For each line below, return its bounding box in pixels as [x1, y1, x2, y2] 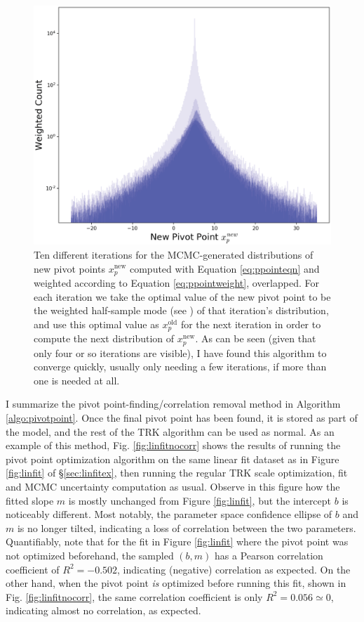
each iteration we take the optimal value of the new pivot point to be [34, 289, 331, 304]
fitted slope [6, 493, 54, 507]
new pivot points [34, 261, 105, 276]
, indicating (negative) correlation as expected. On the [117, 562, 351, 576]
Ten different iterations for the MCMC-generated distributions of [34, 247, 314, 261]
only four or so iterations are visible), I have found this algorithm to [34, 345, 327, 360]
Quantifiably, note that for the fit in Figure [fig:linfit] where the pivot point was [6, 534, 349, 549]
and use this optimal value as [34, 316, 159, 331]
